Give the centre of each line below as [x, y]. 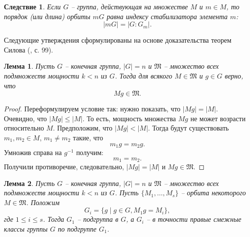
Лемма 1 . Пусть [29, 66]
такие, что [88, 137]
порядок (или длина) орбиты [47, 16]
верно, [234, 75]
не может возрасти [218, 118]
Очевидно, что [25, 118]
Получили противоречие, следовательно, [64, 167]
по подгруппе [77, 229]
